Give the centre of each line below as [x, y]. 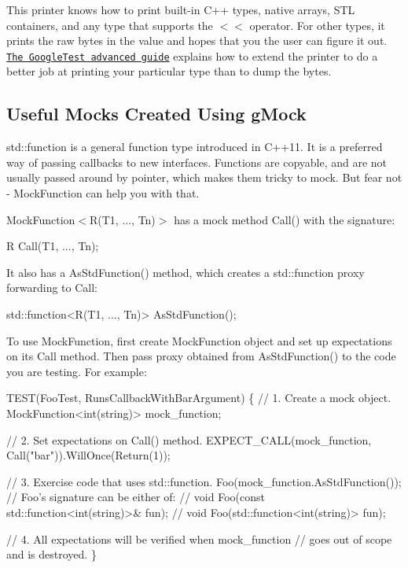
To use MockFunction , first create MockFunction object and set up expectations [199, 340]
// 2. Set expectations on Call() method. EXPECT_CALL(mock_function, [189, 439]
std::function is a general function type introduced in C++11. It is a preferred [195, 147]
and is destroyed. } [51, 554]
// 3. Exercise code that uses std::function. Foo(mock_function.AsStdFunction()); [204, 481]
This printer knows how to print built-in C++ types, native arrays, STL [181, 9]
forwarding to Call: [52, 288]
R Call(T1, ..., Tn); [53, 246]
